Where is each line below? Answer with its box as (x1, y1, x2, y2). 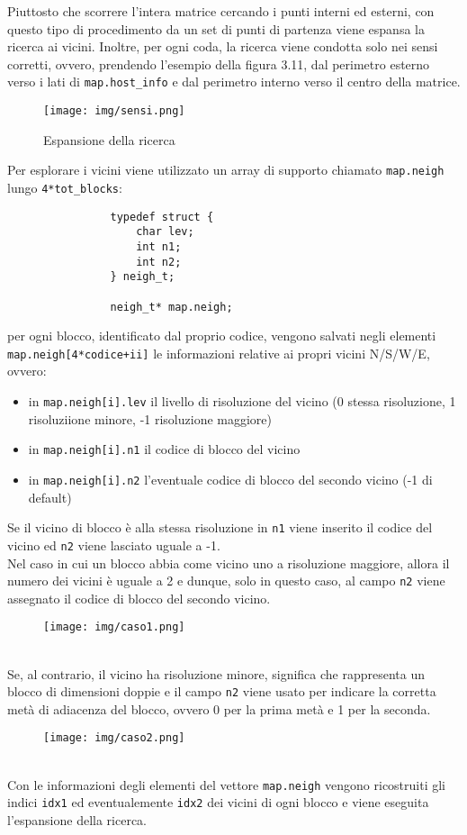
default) (28, 487, 72, 506)
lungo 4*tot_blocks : (7, 177, 122, 196)
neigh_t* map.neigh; (110, 300, 233, 313)
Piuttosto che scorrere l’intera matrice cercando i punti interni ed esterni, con (7, 2, 435, 20)
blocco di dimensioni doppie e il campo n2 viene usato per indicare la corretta (7, 682, 436, 701)
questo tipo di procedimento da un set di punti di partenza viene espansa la (7, 19, 425, 38)
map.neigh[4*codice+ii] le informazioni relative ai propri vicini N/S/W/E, (7, 343, 430, 362)
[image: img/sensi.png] (43, 104, 185, 118)
